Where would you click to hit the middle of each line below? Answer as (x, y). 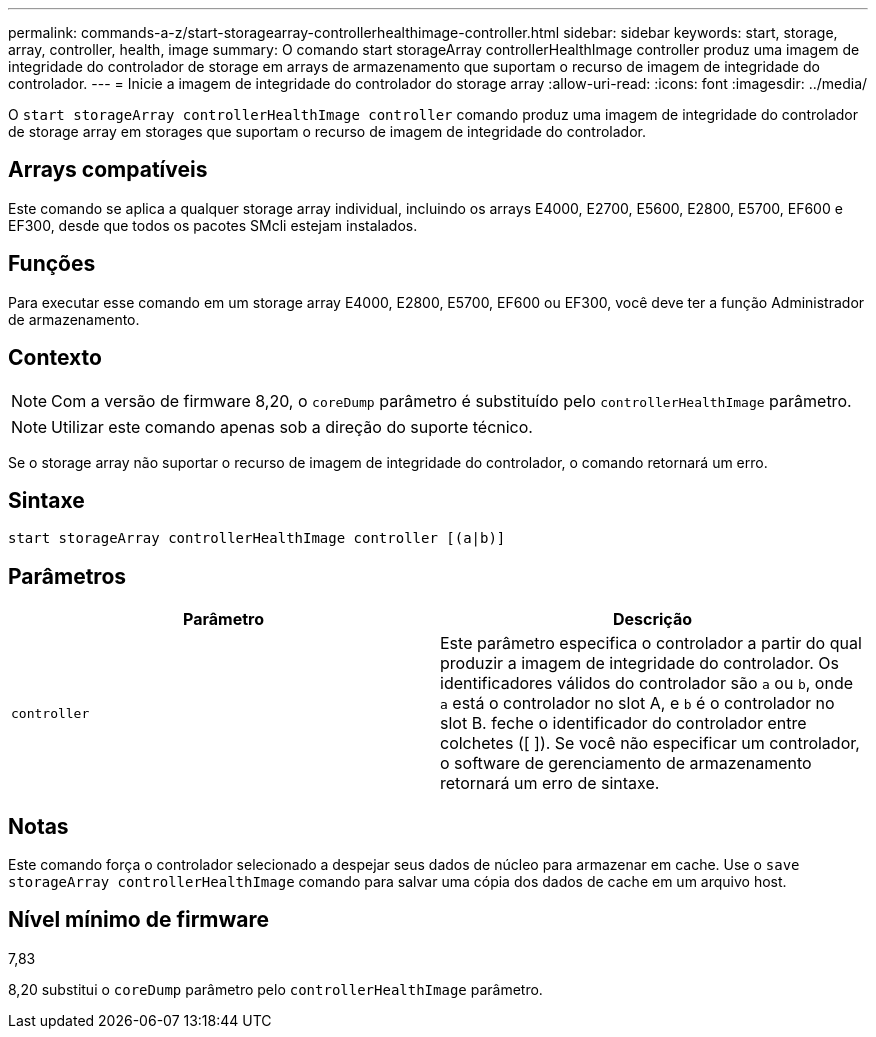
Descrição (652, 619)
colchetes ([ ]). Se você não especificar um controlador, (650, 743)
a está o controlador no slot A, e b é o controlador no (637, 703)
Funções (52, 264)
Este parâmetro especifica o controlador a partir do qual (651, 643)
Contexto (55, 358)
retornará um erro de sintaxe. (550, 783)
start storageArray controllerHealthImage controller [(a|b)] (257, 538)
